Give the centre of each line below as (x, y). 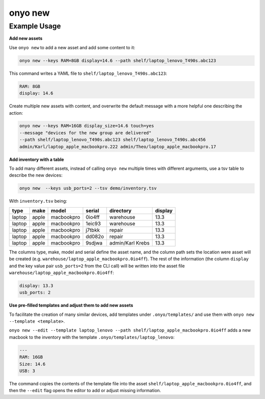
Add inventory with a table (37, 159)
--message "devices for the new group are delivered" (85, 133)
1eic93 (93, 223)
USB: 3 (27, 371)
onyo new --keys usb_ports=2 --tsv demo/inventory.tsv (88, 188)
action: (16, 113)
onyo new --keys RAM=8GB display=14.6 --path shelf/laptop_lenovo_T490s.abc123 (118, 61)
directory (121, 211)
